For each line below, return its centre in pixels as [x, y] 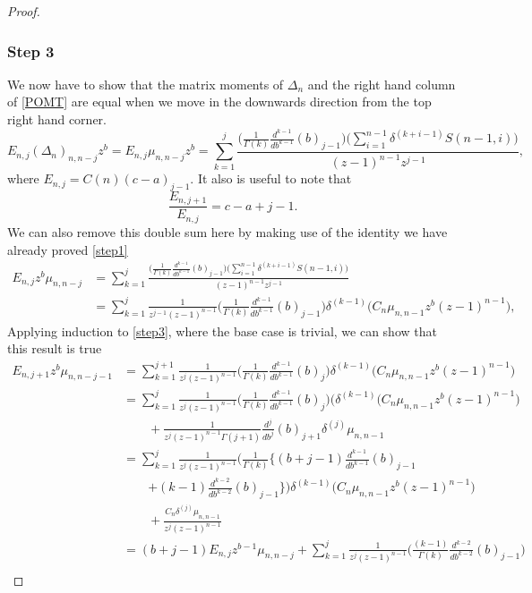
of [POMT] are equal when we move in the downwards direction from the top [219, 102]
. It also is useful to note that [271, 178]
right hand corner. [57, 119]
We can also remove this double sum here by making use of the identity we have [227, 231]
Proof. [24, 11]
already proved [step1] [68, 249]
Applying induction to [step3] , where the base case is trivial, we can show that [222, 330]
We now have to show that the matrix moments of [146, 84]
